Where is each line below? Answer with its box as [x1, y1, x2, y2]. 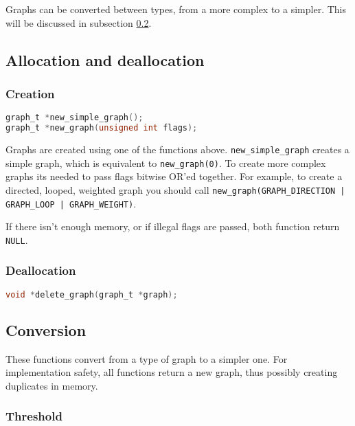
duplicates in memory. [5, 378, 98, 392]
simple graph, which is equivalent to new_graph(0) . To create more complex [5, 155, 326, 170]
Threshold [5, 407, 62, 425]
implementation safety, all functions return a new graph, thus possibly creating [5, 365, 338, 379]
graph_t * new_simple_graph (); [5, 113, 144, 123]
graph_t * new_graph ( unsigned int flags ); [5, 123, 198, 133]
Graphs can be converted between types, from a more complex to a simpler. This [5, 2, 346, 16]
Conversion [5, 319, 87, 340]
